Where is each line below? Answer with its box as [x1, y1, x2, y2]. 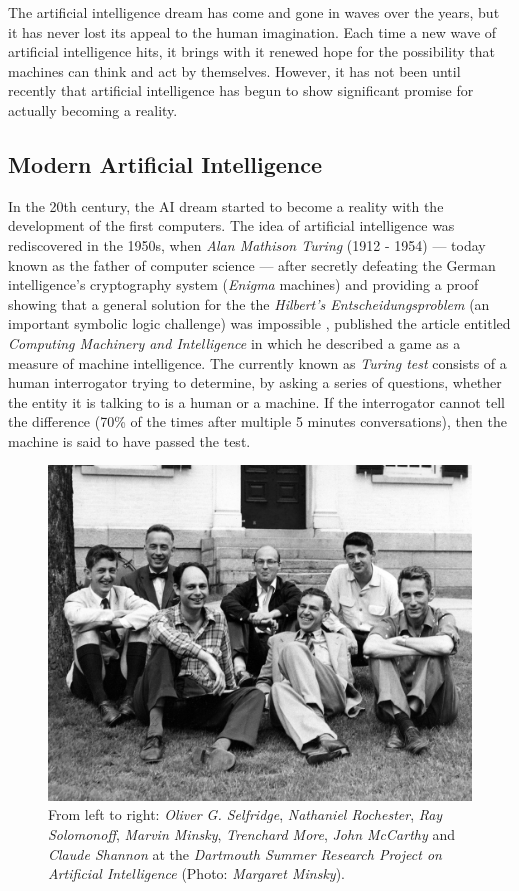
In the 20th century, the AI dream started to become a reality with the [8, 195, 444, 216]
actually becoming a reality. [8, 99, 178, 120]
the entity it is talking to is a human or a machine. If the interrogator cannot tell [8, 391, 505, 412]
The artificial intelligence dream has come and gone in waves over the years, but [8, 2, 500, 22]
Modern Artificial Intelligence [8, 148, 323, 179]
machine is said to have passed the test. [8, 430, 251, 451]
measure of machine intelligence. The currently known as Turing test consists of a [8, 352, 507, 373]
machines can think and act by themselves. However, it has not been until [8, 60, 461, 81]
